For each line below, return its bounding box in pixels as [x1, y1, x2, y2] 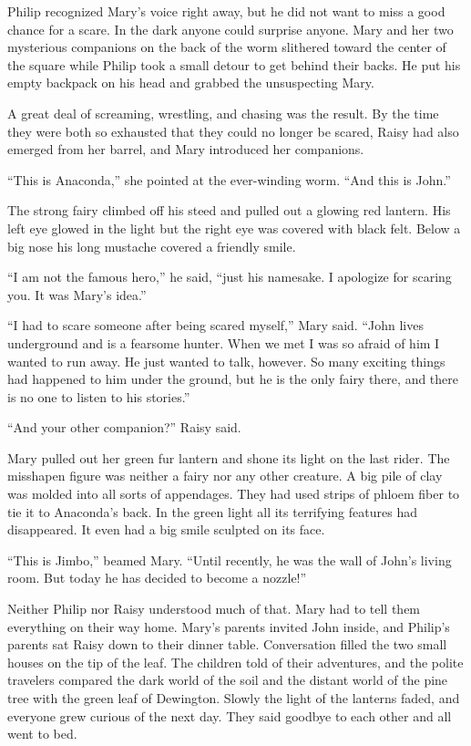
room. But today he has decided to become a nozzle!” [7, 568, 307, 587]
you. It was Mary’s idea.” [7, 285, 147, 304]
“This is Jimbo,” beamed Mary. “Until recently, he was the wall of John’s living [7, 550, 452, 569]
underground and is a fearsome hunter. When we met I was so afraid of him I [7, 333, 440, 352]
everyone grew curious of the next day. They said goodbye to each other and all [7, 706, 452, 725]
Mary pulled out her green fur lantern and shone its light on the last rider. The [7, 448, 450, 467]
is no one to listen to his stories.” [7, 387, 190, 406]
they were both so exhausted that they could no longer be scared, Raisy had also [7, 121, 459, 140]
